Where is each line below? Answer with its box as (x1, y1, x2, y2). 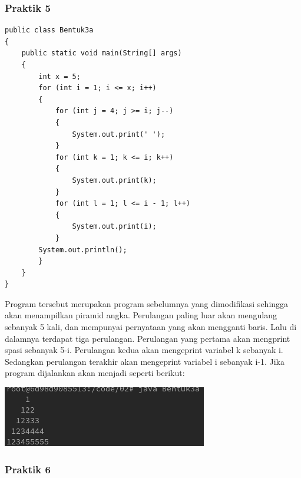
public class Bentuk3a (5, 26, 94, 35)
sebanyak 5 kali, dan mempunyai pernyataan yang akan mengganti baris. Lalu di (5, 321, 297, 333)
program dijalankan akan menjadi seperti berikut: (5, 367, 185, 379)
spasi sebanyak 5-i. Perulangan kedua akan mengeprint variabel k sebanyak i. (5, 344, 283, 356)
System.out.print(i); (72, 222, 157, 231)
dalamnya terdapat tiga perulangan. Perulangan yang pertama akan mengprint (5, 332, 290, 344)
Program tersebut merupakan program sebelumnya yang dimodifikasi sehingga (5, 297, 289, 309)
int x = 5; (38, 72, 81, 81)
